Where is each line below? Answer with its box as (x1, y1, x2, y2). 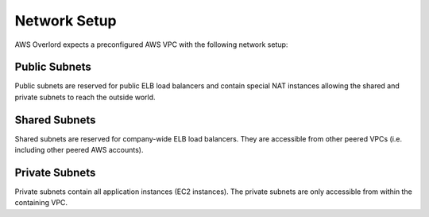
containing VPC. (14, 198, 68, 207)
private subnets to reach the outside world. (14, 92, 156, 102)
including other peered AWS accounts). (14, 145, 144, 155)
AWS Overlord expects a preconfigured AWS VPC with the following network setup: (14, 40, 288, 49)
